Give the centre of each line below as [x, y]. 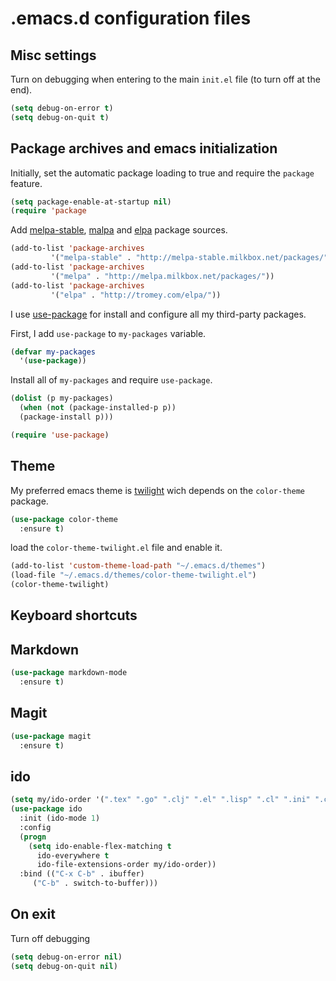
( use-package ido [46, 809]
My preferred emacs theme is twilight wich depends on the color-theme [157, 490]
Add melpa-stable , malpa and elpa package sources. [119, 230]
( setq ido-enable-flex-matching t [100, 846]
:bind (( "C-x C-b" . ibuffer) [82, 874]
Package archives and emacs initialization [144, 148]
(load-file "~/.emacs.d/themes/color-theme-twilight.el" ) [133, 575]
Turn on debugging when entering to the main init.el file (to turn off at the [165, 79]
